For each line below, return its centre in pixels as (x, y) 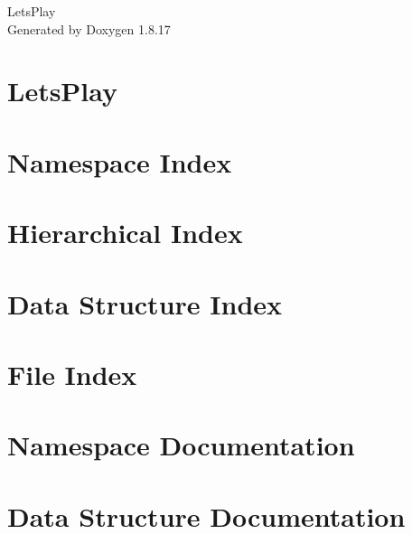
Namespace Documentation (181, 445)
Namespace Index (120, 161)
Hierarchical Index (125, 233)
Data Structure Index (145, 303)
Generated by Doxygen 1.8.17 (89, 28)
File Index (72, 374)
